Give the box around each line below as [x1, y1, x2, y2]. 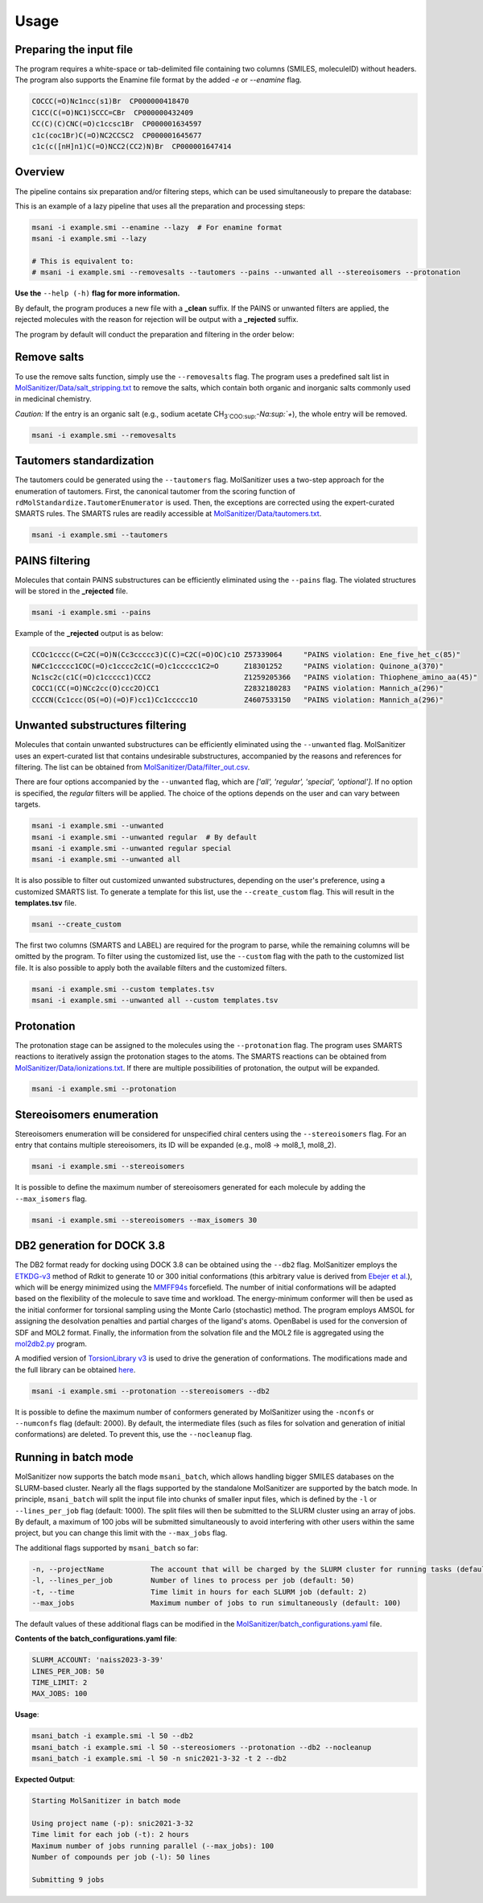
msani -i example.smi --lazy [31, 234, 147, 243]
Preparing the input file [14, 43, 133, 56]
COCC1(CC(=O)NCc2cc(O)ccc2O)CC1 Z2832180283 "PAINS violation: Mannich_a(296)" [31, 684, 444, 693]
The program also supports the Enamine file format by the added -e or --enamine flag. [14, 75, 302, 85]
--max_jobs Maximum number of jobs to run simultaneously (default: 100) [31, 1598, 402, 1608]
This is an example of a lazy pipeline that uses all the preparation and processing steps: [14, 201, 306, 211]
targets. [14, 799, 41, 809]
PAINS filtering [14, 554, 91, 568]
